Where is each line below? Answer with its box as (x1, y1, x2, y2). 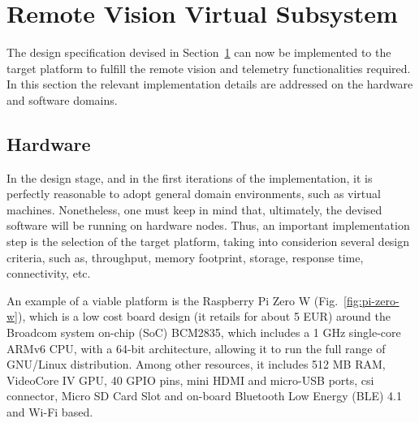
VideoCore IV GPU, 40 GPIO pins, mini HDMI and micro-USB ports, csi (6, 371, 374, 388)
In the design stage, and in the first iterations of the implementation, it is (6, 169, 373, 186)
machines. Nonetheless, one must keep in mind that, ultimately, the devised (6, 201, 382, 218)
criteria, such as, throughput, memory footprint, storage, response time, (6, 248, 364, 265)
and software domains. (6, 91, 118, 108)
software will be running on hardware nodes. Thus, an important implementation (6, 217, 410, 234)
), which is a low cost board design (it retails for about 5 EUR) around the (18, 308, 391, 325)
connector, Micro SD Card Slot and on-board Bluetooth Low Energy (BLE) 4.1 (6, 387, 402, 404)
